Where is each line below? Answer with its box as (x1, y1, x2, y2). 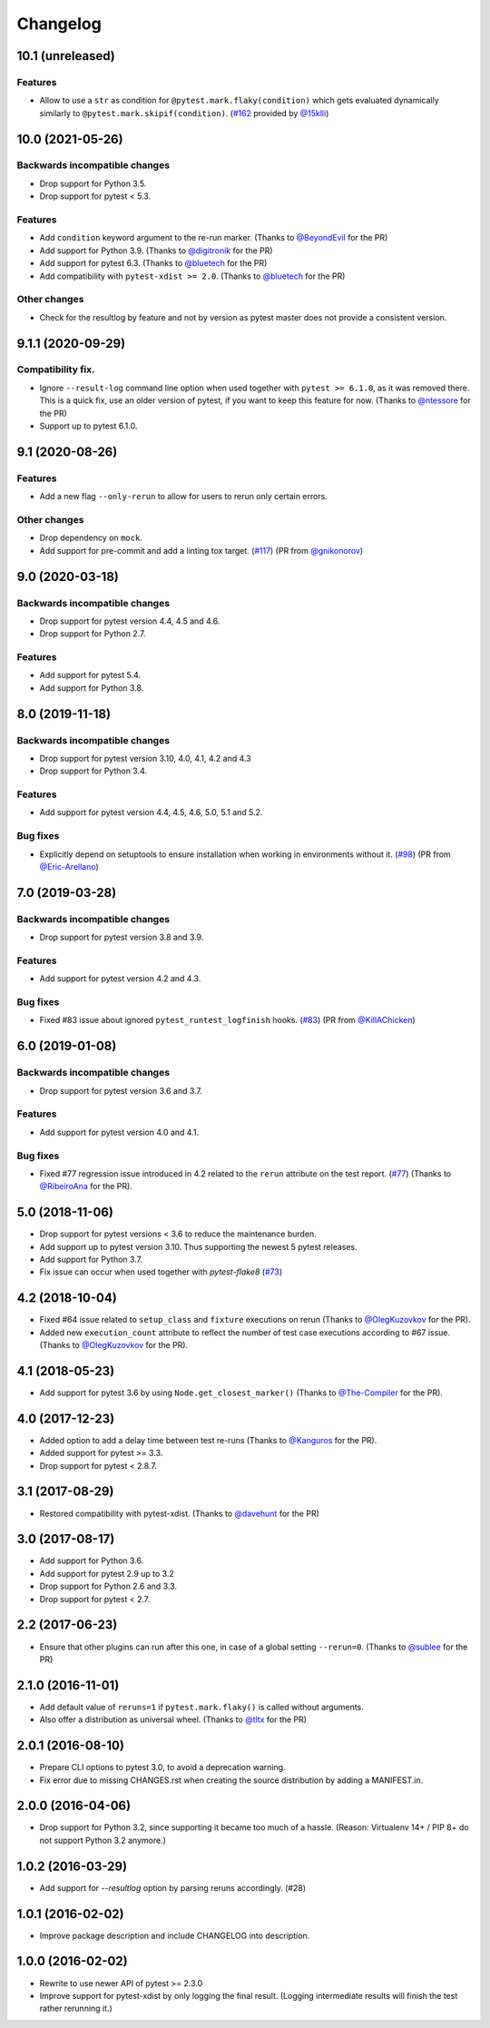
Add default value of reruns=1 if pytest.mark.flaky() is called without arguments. (39, 1701, 365, 1712)
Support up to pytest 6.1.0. (39, 420, 138, 431)
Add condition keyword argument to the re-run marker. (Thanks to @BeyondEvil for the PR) (39, 232, 388, 243)
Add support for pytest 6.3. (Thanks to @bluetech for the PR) (39, 258, 268, 269)
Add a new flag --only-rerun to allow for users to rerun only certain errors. (39, 491, 328, 502)
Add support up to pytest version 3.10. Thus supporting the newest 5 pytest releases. (39, 1241, 358, 1252)
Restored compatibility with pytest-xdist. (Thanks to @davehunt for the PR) (39, 1508, 319, 1519)
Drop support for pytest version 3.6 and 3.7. (39, 1085, 203, 1096)
